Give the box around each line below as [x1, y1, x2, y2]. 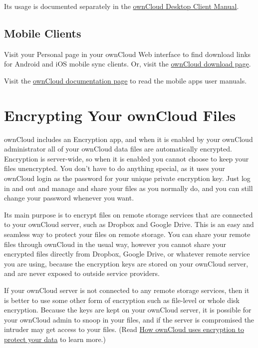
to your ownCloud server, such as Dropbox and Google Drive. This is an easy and [4, 219, 254, 229]
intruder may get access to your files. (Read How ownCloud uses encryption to [4, 324, 244, 334]
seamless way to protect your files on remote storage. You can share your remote [4, 229, 251, 239]
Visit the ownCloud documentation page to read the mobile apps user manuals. [4, 75, 247, 85]
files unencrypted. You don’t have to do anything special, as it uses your [4, 163, 225, 173]
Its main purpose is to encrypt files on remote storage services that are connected [4, 209, 253, 219]
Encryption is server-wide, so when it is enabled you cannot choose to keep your [4, 153, 249, 163]
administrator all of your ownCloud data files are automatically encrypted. [4, 143, 232, 154]
